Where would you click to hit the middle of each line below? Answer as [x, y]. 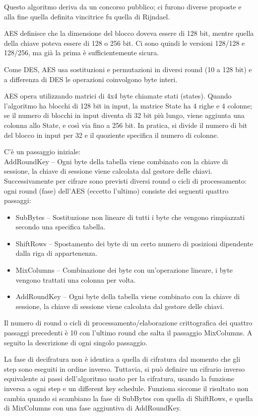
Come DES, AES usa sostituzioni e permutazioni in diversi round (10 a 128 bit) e [128, 69]
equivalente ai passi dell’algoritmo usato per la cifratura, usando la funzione [119, 378]
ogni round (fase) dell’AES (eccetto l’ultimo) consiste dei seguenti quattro [116, 190]
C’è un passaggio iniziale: [42, 152]
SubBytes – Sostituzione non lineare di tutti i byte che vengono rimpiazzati [130, 217]
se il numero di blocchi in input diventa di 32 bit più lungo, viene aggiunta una [124, 115]
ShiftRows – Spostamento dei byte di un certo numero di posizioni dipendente [134, 243]
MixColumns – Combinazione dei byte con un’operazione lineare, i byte [124, 270]
